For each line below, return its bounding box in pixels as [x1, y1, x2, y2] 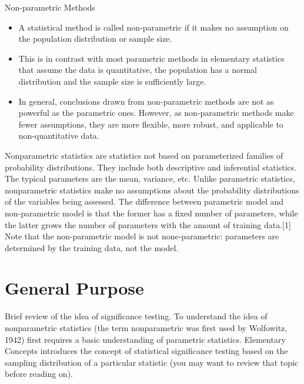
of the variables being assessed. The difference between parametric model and [5, 195, 284, 208]
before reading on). [5, 368, 73, 380]
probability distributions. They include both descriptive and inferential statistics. [5, 161, 297, 173]
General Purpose [5, 276, 144, 300]
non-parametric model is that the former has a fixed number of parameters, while [5, 206, 298, 219]
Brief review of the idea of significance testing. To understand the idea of [5, 310, 268, 322]
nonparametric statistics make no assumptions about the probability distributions [5, 183, 299, 196]
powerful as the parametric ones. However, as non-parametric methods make [18, 106, 294, 119]
